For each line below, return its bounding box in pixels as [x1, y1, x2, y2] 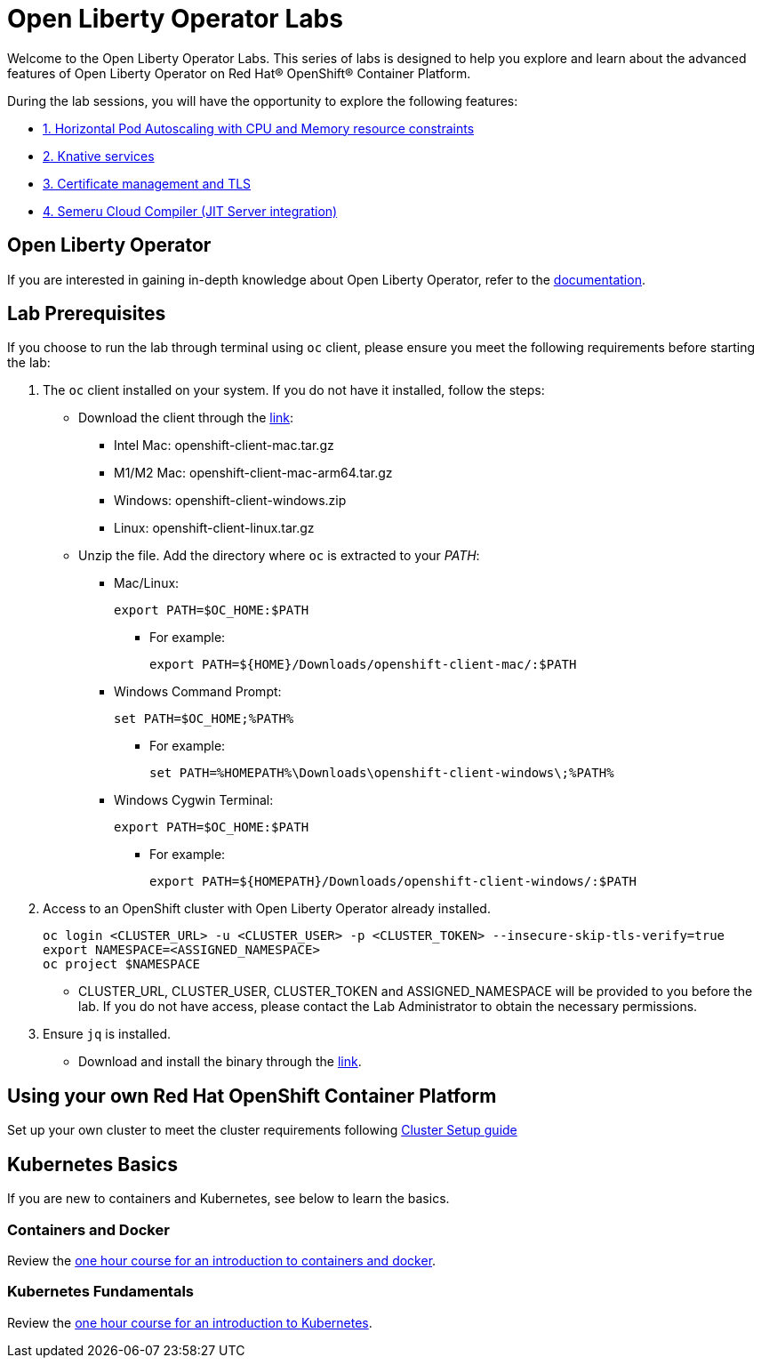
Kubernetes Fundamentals [7, 1282, 195, 1301]
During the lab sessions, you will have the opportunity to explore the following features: [7, 92, 518, 108]
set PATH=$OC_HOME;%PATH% [114, 711, 294, 727]
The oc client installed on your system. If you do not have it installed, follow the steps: [43, 382, 545, 398]
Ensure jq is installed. [43, 1026, 172, 1042]
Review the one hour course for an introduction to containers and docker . [7, 1252, 437, 1268]
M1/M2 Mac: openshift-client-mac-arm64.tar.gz [114, 465, 393, 481]
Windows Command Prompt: [114, 684, 282, 700]
